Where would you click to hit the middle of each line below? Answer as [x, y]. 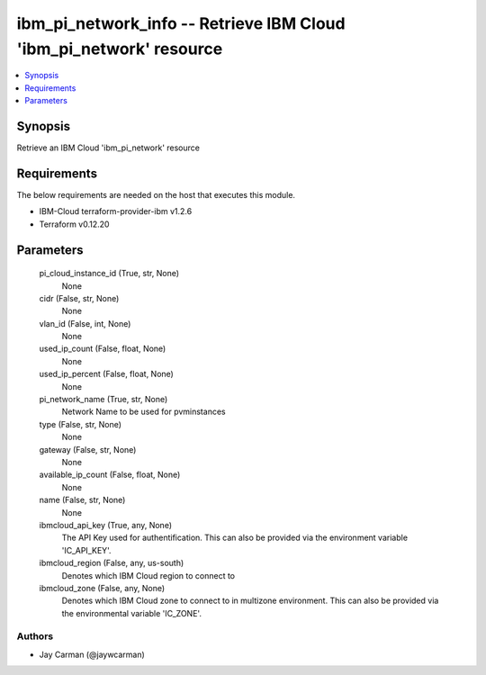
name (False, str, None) [82, 500]
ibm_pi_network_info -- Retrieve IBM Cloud [181, 23]
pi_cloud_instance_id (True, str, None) [109, 274]
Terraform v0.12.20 [74, 224]
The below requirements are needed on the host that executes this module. [156, 194]
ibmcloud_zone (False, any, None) [102, 588]
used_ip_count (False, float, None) [103, 349]
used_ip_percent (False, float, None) [107, 374]
